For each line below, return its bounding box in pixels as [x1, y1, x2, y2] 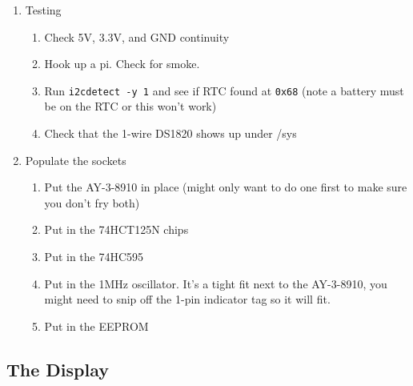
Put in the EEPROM [44, 317, 149, 334]
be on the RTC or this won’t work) [44, 98, 217, 115]
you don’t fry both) [44, 194, 140, 211]
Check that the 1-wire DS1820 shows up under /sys [44, 125, 297, 142]
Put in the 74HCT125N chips [44, 221, 189, 238]
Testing [25, 2, 62, 18]
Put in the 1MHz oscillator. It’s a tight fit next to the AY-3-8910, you [44, 275, 387, 292]
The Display [6, 356, 110, 381]
